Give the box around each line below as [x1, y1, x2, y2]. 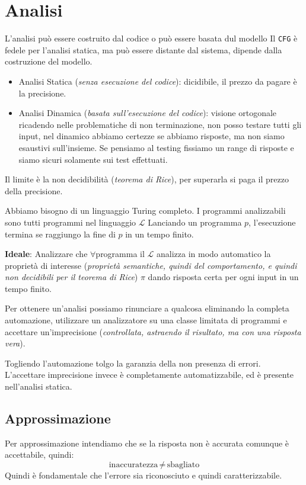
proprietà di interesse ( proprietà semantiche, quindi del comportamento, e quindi [5, 259, 297, 271]
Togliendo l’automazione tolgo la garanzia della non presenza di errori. [5, 356, 261, 369]
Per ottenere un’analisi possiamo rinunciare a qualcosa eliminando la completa [5, 302, 289, 314]
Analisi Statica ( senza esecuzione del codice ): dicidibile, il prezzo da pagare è [18, 75, 297, 87]
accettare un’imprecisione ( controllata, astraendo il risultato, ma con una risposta [5, 325, 301, 338]
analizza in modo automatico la [156, 248, 271, 260]
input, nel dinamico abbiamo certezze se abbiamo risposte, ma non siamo [18, 130, 285, 142]
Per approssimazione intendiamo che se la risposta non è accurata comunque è [5, 436, 289, 449]
